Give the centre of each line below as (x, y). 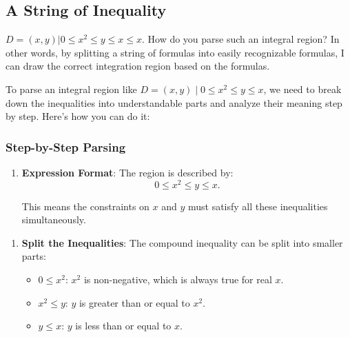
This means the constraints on (85, 206)
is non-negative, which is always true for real (178, 279)
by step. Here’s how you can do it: (78, 116)
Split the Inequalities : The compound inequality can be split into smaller (182, 242)
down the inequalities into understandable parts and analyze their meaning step (174, 102)
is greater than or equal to (134, 302)
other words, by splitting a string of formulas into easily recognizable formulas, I (175, 52)
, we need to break (302, 89)
